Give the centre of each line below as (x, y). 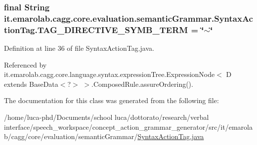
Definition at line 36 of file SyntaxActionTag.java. (79, 48)
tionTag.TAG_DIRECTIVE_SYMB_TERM (96, 29)
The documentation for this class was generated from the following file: (111, 100)
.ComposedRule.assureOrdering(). (142, 84)
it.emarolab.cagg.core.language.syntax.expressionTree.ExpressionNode (109, 74)
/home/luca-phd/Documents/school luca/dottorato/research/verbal (107, 117)
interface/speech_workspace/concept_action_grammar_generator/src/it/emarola (128, 127)
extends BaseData (31, 84)
